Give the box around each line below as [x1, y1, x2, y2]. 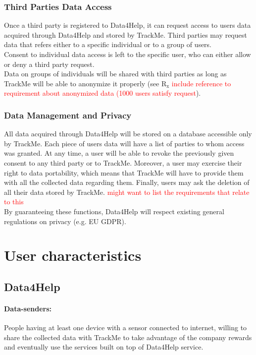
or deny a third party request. [4, 59, 95, 69]
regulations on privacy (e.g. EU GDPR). [4, 216, 126, 226]
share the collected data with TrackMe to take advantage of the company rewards [4, 332, 252, 342]
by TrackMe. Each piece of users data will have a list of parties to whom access [4, 138, 245, 148]
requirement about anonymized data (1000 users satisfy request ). [4, 88, 201, 98]
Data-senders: [4, 303, 52, 313]
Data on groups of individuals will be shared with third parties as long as [4, 68, 227, 79]
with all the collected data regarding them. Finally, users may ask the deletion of [4, 177, 250, 187]
